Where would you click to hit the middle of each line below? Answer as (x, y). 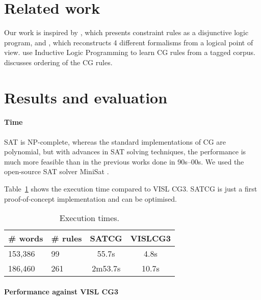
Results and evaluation (86, 97)
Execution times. (89, 218)
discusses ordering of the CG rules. (58, 62)
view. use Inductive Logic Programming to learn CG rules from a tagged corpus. (130, 52)
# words (26, 238)
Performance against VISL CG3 (61, 291)
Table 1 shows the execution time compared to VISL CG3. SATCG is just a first (131, 189)
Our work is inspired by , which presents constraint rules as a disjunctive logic (126, 32)
